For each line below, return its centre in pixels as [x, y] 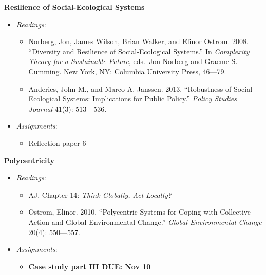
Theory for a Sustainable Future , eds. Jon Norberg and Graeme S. [133, 61]
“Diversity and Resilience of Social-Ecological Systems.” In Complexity [139, 51]
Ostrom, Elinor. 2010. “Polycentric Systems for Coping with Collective [140, 212]
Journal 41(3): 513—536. [68, 108]
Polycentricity [29, 160]
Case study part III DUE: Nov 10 [90, 266]
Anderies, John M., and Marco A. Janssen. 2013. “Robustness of [130, 88]
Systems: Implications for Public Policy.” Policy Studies [150, 99]
